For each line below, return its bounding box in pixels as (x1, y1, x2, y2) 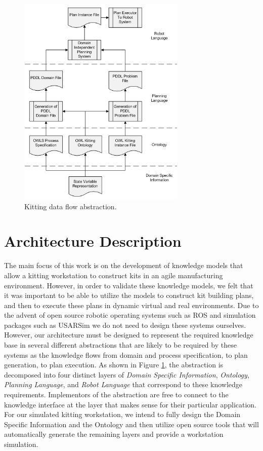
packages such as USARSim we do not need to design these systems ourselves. (4, 319, 246, 330)
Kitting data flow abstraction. (24, 201, 117, 211)
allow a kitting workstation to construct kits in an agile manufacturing (4, 270, 223, 280)
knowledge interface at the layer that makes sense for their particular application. (4, 399, 257, 409)
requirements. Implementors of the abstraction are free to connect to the (4, 389, 229, 400)
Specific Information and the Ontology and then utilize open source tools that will (4, 419, 259, 429)
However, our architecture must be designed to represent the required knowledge (4, 329, 253, 340)
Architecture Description (4, 231, 182, 251)
